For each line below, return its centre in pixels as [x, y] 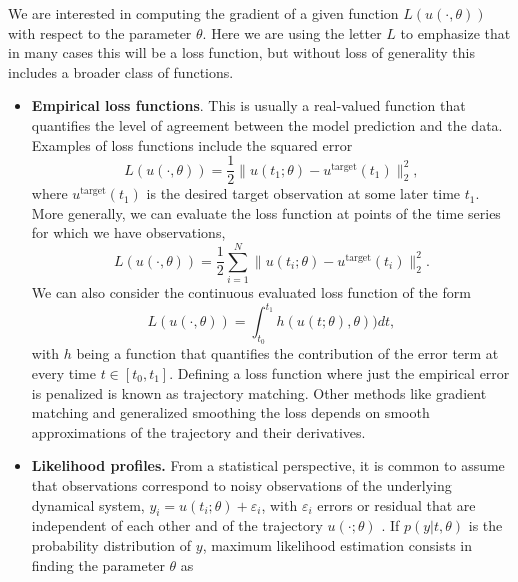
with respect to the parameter [100, 32]
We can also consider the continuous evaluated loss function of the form [251, 292]
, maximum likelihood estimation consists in [337, 544]
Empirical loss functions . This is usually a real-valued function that [248, 105]
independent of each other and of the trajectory [177, 525]
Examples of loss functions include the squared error [192, 144]
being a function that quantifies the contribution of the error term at [287, 353]
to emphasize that [455, 32]
